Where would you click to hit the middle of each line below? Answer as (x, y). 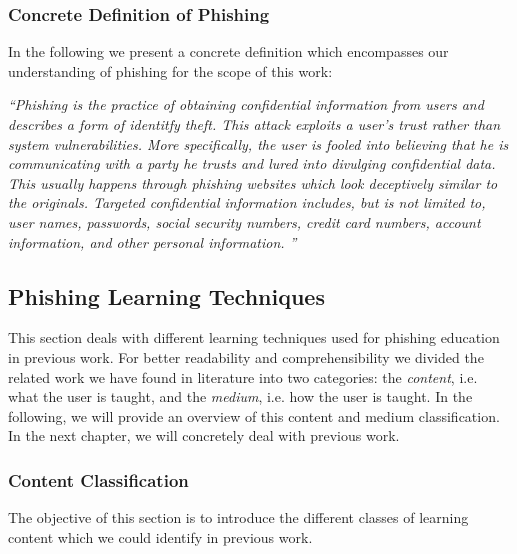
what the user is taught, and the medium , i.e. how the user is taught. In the (240, 396)
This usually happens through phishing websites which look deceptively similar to (253, 182)
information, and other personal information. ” (152, 241)
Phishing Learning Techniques (166, 295)
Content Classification (98, 479)
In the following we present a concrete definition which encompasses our (228, 51)
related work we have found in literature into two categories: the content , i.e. (243, 376)
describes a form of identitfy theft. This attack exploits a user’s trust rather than (254, 124)
